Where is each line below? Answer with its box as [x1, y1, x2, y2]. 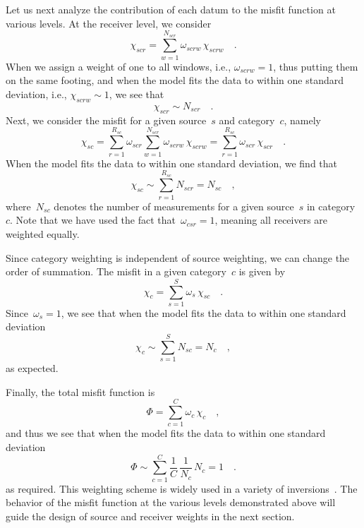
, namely [284, 112, 321, 127]
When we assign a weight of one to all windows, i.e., [6, 59, 231, 73]
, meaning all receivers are [214, 212, 328, 227]
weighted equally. [6, 226, 80, 241]
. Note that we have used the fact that [10, 212, 176, 227]
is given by [238, 264, 286, 279]
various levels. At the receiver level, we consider [6, 16, 212, 30]
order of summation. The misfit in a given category [6, 264, 226, 279]
